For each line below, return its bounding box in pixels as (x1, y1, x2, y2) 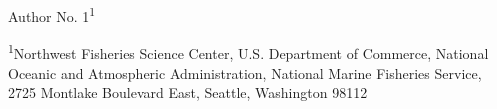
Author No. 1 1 (8, 3, 96, 26)
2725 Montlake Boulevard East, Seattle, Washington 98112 (8, 82, 368, 103)
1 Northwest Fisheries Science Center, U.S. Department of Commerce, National (8, 40, 489, 63)
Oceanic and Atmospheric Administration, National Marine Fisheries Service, (8, 62, 482, 83)
